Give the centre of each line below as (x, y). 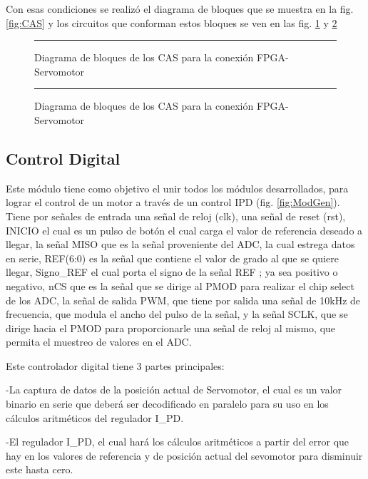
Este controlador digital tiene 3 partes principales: (115, 365)
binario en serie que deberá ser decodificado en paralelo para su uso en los (167, 404)
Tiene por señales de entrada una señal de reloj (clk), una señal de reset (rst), (176, 216)
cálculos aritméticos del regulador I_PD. (95, 417)
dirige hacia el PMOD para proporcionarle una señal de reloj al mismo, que (171, 328)
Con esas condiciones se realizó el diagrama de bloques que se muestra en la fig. (180, 9)
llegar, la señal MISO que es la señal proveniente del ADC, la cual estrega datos (180, 244)
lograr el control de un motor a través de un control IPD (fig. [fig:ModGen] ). (173, 202)
